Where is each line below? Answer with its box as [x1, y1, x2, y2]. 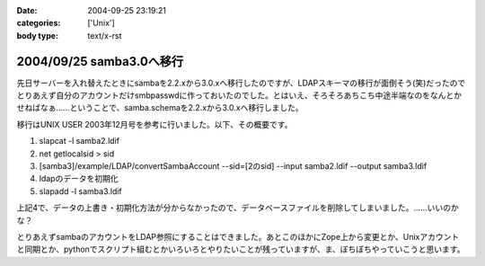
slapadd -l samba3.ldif [39, 185, 123, 197]
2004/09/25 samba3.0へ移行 [16, 54, 184, 69]
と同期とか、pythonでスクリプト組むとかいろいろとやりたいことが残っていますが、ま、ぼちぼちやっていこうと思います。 [16, 244, 465, 255]
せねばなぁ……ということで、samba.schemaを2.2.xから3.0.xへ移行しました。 [16, 102, 304, 113]
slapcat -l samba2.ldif [39, 136, 120, 146]
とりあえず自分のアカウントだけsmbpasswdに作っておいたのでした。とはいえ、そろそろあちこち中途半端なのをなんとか [16, 90, 463, 101]
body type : [16, 30, 58, 40]
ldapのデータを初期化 [39, 173, 119, 184]
